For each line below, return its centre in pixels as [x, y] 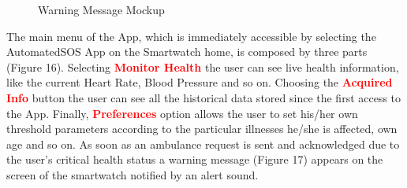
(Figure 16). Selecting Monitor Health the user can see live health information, [203, 66]
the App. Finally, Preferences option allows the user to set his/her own [182, 113]
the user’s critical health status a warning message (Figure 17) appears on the [195, 159]
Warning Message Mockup [101, 9]
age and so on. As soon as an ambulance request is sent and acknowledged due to [203, 144]
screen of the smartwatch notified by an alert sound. [133, 174]
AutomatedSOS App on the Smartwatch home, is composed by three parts [187, 52]
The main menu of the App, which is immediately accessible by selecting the [191, 36]
